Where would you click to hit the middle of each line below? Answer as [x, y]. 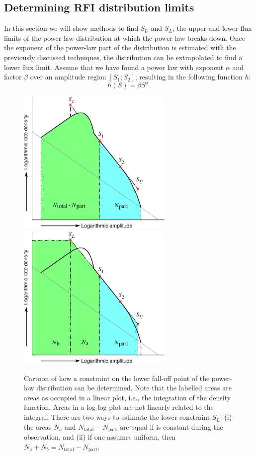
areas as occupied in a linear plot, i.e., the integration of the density [128, 397]
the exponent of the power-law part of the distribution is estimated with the [120, 47]
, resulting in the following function [189, 77]
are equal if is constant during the [171, 426]
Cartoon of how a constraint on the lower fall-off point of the [117, 378]
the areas [38, 426]
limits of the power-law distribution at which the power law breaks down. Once [125, 38]
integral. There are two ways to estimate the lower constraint [117, 417]
